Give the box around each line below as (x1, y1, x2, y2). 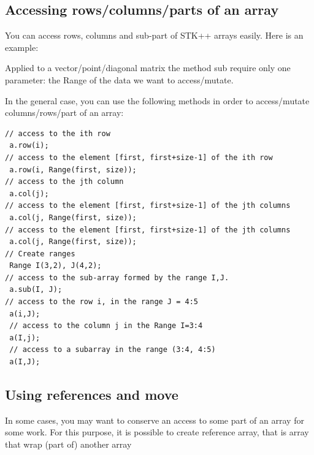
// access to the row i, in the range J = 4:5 (5, 297, 198, 307)
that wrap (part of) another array (5, 438, 132, 451)
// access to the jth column (5, 177, 124, 186)
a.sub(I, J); (9, 285, 63, 294)
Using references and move (5, 385, 178, 404)
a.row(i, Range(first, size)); (9, 165, 137, 174)
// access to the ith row (5, 129, 110, 138)
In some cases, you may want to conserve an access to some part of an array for (5, 413, 304, 426)
